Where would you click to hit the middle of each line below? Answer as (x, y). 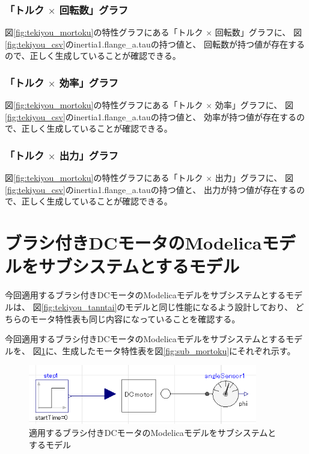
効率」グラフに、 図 (254, 105)
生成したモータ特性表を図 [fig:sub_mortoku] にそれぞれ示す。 (179, 350)
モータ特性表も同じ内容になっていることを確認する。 (135, 318)
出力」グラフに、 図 (254, 178)
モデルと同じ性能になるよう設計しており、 (209, 306)
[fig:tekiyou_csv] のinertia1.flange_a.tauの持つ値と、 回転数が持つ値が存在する (155, 44)
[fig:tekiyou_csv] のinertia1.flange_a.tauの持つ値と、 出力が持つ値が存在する (151, 189)
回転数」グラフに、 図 (258, 32)
